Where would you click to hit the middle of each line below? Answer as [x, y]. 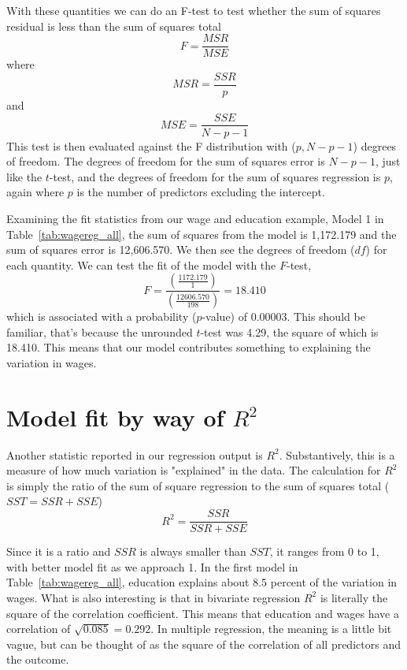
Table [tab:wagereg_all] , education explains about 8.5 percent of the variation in [202, 582]
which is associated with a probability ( [102, 316]
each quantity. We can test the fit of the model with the [141, 264]
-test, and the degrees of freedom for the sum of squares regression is [215, 176]
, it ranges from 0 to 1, [324, 551]
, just [388, 161]
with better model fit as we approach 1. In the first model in [152, 566]
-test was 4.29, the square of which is [289, 331]
